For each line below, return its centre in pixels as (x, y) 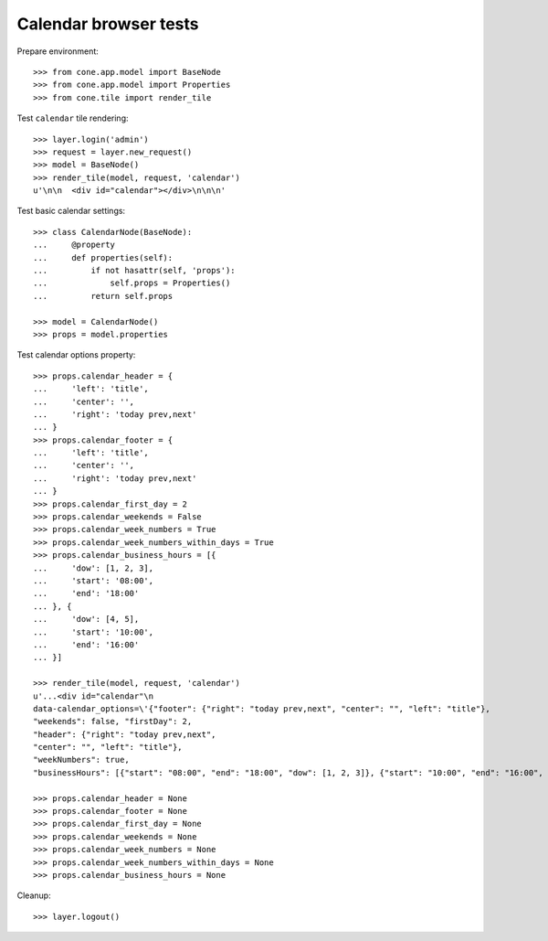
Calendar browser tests (108, 24)
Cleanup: (34, 895)
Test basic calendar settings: (71, 211)
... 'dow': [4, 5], (86, 619)
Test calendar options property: (76, 355)
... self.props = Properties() (132, 283)
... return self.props (103, 296)
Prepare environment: (58, 51)
